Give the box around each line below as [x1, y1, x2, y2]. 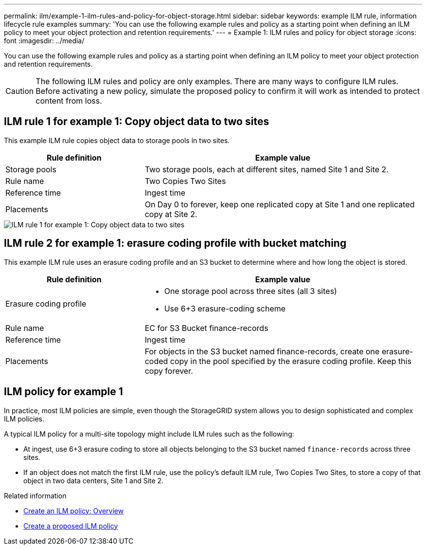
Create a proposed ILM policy [23, 521, 118, 530]
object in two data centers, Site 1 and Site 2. [23, 476, 164, 485]
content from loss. [35, 96, 102, 106]
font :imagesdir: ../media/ [4, 37, 85, 45]
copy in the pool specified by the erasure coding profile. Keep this [170, 356, 412, 366]
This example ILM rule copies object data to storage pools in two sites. [4, 136, 230, 145]
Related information [4, 491, 67, 500]
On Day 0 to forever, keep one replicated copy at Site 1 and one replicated [144, 199, 415, 209]
